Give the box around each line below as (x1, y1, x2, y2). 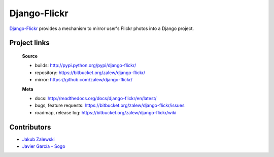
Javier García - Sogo (22, 143, 65, 149)
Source (22, 53, 38, 59)
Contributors (9, 122, 51, 132)
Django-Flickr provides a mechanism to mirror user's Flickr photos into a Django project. (9, 25, 194, 32)
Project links (9, 39, 50, 47)
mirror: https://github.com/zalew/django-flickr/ (35, 77, 133, 83)
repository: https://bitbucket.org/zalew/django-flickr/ (35, 69, 146, 76)
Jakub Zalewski (22, 136, 55, 142)
